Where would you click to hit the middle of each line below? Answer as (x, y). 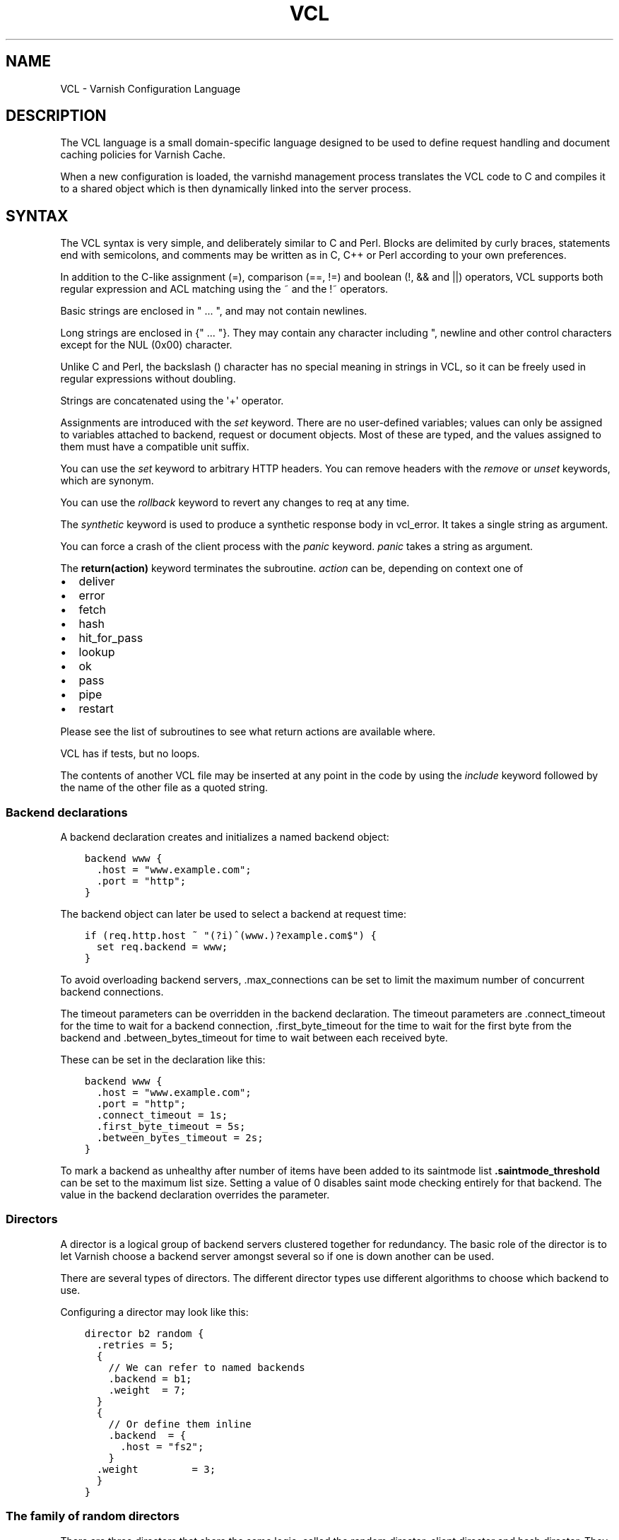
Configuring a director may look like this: (154, 1312)
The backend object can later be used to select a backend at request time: (234, 914)
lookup (97, 652)
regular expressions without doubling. (148, 379)
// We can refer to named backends (207, 1367)
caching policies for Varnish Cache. (143, 155)
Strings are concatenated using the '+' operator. (172, 401)
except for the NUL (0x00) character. (146, 345)
